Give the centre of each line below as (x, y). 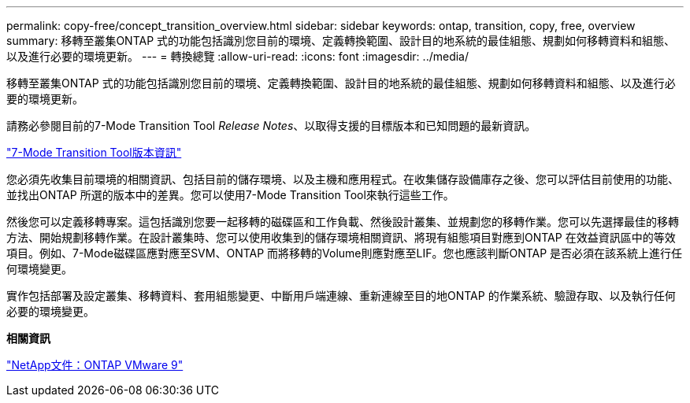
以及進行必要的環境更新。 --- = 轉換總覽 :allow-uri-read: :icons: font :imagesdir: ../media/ (238, 56)
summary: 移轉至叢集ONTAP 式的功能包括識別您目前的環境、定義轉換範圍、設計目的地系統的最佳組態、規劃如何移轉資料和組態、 (341, 41)
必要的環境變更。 (50, 311)
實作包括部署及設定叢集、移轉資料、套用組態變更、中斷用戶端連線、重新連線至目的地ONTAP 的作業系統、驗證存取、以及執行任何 (341, 296)
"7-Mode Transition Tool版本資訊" (94, 152)
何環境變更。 (39, 269)
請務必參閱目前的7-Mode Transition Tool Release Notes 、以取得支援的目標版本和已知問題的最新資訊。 (271, 126)
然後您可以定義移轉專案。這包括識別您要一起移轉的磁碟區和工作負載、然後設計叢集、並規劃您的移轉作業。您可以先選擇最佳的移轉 (343, 222)
